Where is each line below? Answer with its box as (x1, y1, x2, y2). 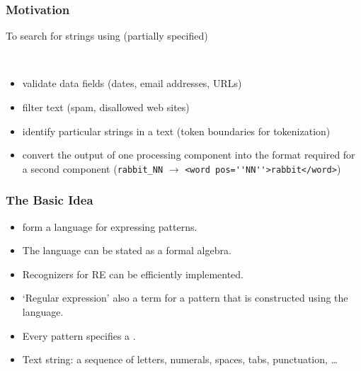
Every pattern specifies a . (22, 328, 136, 343)
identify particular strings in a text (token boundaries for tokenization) (22, 123, 331, 138)
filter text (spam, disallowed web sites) (22, 100, 190, 114)
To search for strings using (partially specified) (6, 28, 208, 43)
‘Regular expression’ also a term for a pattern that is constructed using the (22, 290, 348, 305)
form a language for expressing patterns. (22, 219, 197, 234)
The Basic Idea (6, 191, 93, 209)
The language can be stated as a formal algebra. (22, 243, 231, 258)
